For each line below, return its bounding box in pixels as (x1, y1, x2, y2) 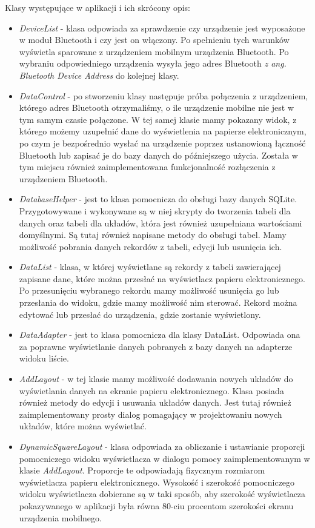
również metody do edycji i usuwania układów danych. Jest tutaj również (19, 396, 291, 409)
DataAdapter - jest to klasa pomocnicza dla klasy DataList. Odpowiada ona (19, 328, 300, 341)
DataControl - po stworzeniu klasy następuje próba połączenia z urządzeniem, (19, 89, 308, 102)
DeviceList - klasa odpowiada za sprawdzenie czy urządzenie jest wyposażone (19, 21, 305, 34)
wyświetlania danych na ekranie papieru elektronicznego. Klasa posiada (19, 384, 284, 397)
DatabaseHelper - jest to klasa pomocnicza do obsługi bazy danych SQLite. (19, 193, 297, 205)
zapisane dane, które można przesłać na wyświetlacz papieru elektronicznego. (19, 272, 305, 285)
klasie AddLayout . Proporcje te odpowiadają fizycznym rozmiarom (19, 464, 265, 477)
